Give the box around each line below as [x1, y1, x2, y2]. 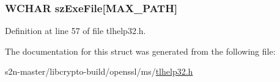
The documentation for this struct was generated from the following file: [5, 44, 276, 57]
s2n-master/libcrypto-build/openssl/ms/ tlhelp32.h [5, 65, 193, 78]
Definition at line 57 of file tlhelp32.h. [5, 24, 146, 37]
